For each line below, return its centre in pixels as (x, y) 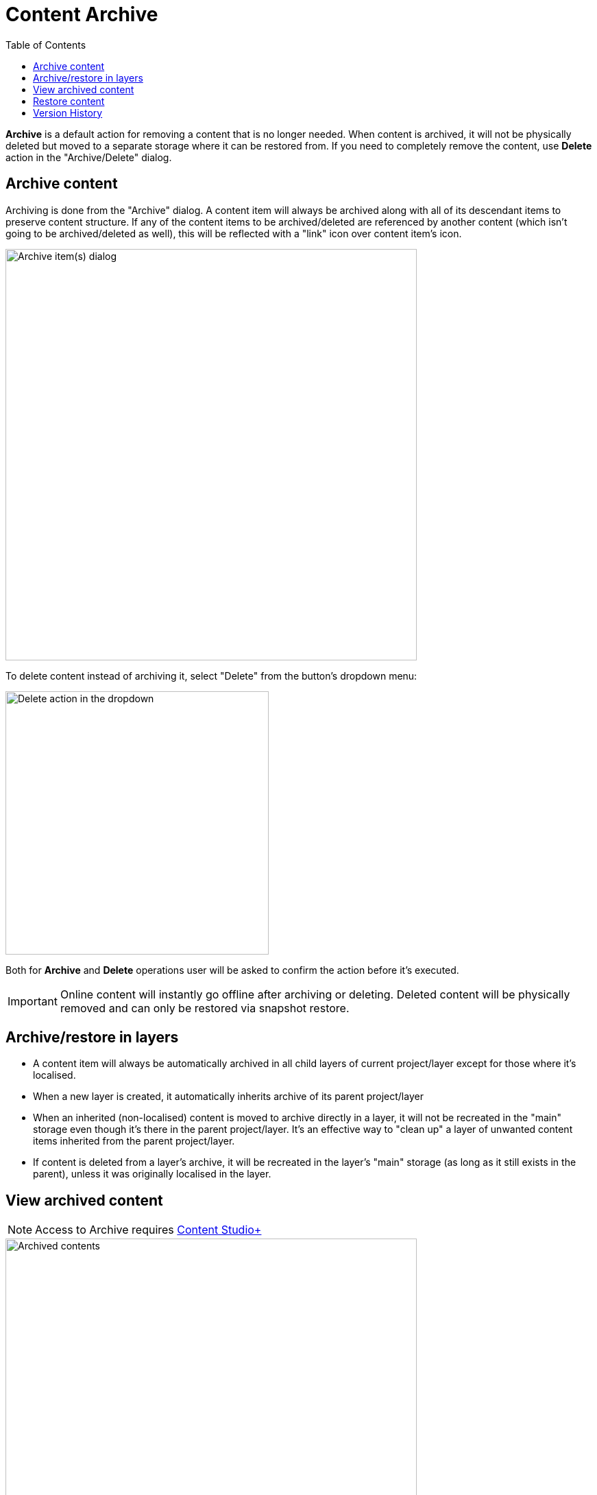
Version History (68, 112)
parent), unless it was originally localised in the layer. (152, 1174)
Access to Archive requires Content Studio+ (148, 1230)
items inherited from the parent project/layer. (134, 1141)
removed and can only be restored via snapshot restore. (205, 1008)
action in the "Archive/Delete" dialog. (89, 157)
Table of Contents (46, 45)
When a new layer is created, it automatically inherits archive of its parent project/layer (228, 1097)
